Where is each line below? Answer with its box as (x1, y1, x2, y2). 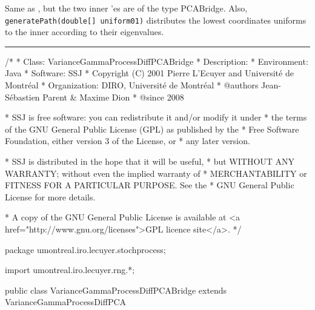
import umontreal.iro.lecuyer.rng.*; (5, 263, 135, 276)
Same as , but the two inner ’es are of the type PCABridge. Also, (5, 2, 248, 14)
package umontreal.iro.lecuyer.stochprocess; (5, 243, 166, 256)
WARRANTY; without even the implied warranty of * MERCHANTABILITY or (5, 167, 307, 179)
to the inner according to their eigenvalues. (5, 25, 164, 38)
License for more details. (5, 190, 96, 203)
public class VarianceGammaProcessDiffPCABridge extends (5, 283, 227, 296)
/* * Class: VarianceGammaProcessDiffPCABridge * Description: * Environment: (5, 54, 308, 67)
